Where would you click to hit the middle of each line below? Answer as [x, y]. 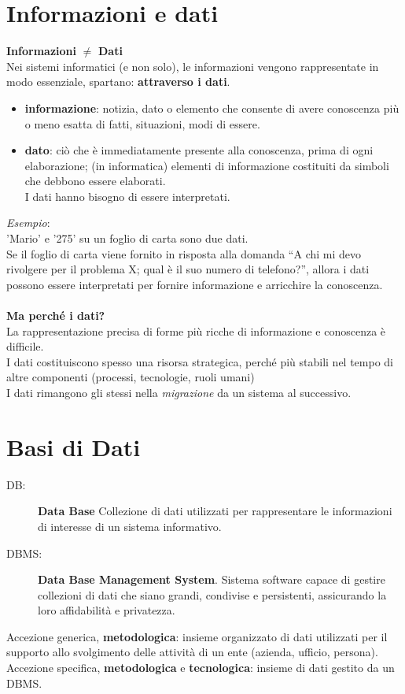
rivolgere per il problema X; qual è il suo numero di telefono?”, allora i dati [188, 269]
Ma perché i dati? [56, 315]
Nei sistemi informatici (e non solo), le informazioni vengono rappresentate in [193, 66]
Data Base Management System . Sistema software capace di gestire [212, 579]
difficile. [25, 346]
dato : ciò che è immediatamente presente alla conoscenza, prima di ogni [199, 150]
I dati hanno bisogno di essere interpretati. [127, 196]
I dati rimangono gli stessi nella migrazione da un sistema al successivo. [179, 392]
